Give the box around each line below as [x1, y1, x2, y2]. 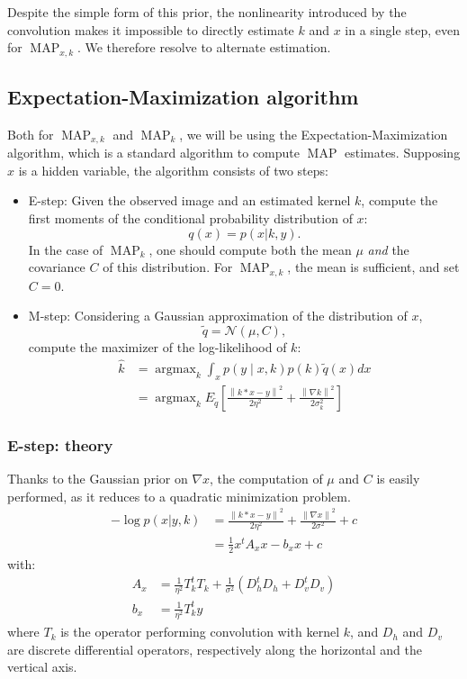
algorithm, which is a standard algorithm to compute [7, 143, 301, 162]
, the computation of [210, 469, 323, 488]
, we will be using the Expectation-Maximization [179, 124, 448, 143]
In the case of [28, 240, 103, 258]
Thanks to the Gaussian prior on [7, 469, 188, 488]
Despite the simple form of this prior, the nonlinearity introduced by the [7, 3, 407, 21]
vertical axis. [7, 657, 77, 676]
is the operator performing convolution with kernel [60, 622, 340, 641]
